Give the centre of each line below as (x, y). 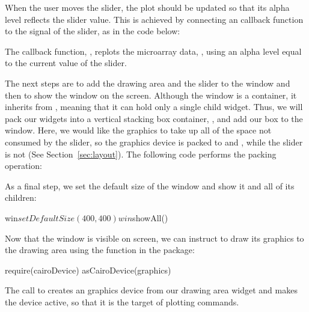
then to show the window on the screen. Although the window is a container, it (151, 95)
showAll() (150, 217)
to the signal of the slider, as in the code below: (93, 31)
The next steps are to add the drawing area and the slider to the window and (148, 83)
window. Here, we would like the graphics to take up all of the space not (138, 130)
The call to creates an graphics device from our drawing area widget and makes (151, 290)
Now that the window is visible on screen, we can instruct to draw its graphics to (154, 238)
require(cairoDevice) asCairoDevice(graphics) (88, 270)
